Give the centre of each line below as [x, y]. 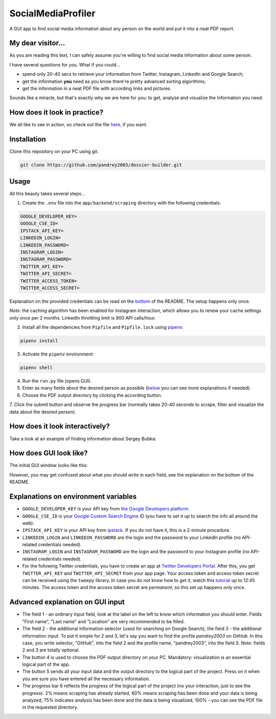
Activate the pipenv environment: [58, 354]
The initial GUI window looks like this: [49, 465]
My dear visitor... [37, 43]
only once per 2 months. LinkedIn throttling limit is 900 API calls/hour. [83, 318]
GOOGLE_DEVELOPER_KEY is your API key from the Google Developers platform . [106, 509]
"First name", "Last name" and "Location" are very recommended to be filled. [103, 621]
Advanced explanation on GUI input [67, 602]
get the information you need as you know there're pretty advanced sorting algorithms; [114, 81]
